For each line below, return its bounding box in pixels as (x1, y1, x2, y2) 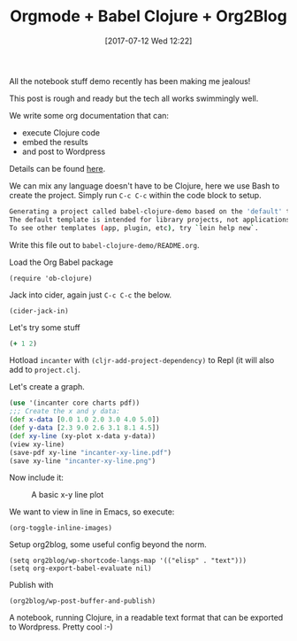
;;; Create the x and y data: (9, 407, 121, 416)
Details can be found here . (9, 163, 106, 174)
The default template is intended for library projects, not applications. (9, 215, 294, 224)
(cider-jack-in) (9, 306, 69, 315)
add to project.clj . (9, 365, 81, 375)
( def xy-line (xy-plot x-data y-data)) (9, 431, 156, 440)
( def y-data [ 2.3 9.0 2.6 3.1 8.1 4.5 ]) (9, 423, 161, 433)
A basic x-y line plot (31, 490, 104, 500)
